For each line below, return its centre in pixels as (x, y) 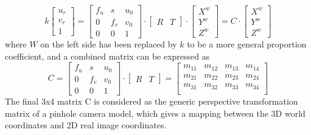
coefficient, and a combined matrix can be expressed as (107, 56)
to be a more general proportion (247, 44)
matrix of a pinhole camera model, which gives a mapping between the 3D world (155, 113)
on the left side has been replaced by (109, 44)
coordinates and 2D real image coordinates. (86, 125)
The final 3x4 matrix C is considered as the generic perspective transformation (152, 101)
